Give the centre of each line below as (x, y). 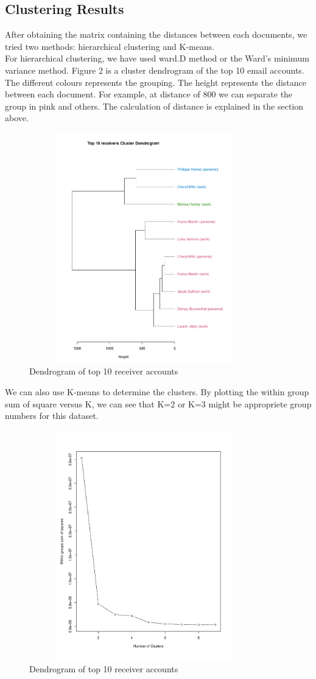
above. (17, 118)
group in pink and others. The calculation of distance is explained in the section (154, 106)
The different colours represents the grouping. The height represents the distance (156, 82)
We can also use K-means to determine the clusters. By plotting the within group (157, 392)
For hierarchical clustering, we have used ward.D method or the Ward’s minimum (157, 58)
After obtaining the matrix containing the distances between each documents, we (156, 34)
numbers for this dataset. (52, 416)
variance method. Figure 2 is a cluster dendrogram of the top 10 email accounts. (155, 70)
